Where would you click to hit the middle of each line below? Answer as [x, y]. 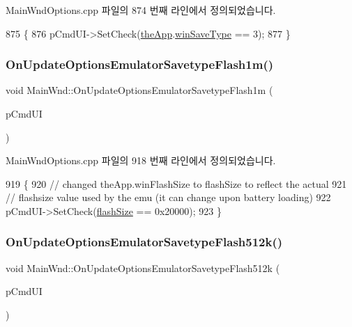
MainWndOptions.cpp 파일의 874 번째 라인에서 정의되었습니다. [141, 10]
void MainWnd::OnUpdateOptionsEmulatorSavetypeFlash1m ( [139, 90]
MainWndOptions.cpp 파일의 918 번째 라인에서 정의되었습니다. [141, 160]
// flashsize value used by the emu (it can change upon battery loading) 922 [168, 197]
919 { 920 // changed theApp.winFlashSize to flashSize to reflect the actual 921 [176, 183]
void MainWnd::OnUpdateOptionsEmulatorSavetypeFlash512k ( [143, 268]
